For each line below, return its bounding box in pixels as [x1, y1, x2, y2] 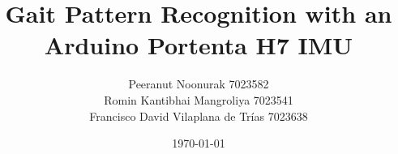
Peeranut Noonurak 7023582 [128, 75, 269, 92]
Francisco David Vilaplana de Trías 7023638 [89, 107, 308, 124]
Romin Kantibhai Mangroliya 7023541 [104, 91, 293, 108]
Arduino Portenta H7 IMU [44, 28, 353, 62]
